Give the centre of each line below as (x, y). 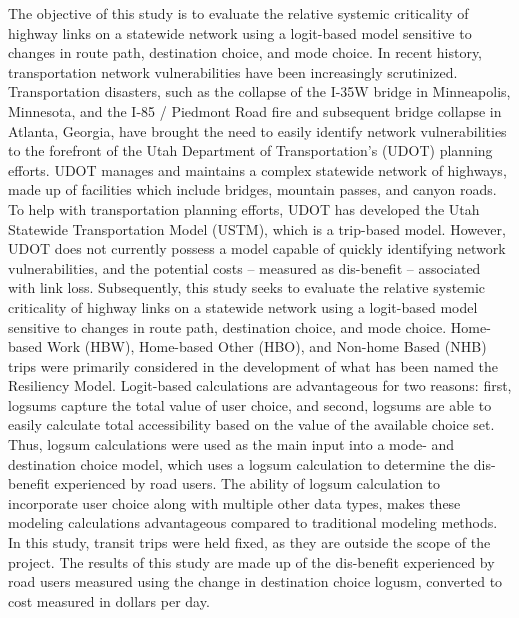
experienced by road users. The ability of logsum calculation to (247, 483)
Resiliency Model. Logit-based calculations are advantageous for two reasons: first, (260, 385)
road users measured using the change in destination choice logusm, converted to (255, 581)
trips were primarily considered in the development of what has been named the (253, 365)
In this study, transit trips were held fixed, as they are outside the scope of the (249, 542)
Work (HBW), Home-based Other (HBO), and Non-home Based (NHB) (266, 346)
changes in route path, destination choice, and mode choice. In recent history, (245, 52)
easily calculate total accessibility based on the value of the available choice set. (251, 424)
